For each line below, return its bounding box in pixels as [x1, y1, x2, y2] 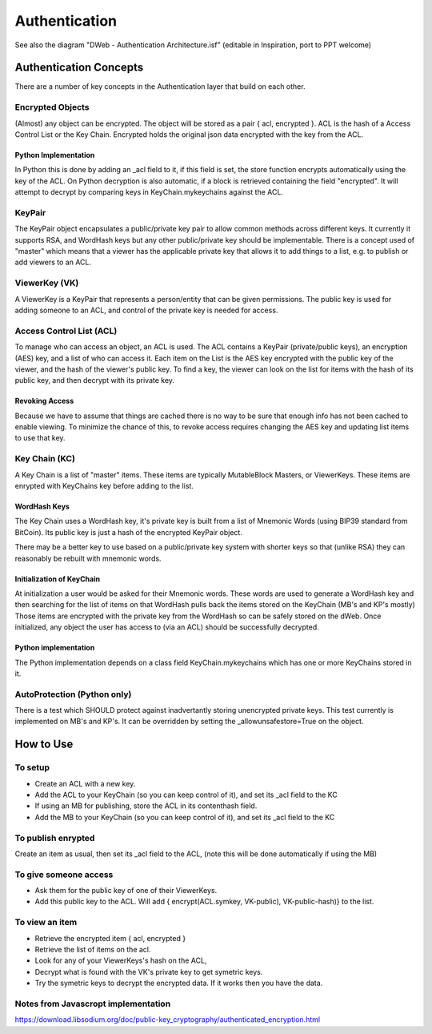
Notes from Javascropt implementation [14, 998, 171, 1009]
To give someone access [14, 869, 114, 880]
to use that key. [14, 433, 66, 443]
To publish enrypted [14, 832, 95, 843]
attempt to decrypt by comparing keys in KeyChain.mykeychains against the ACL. [14, 187, 284, 197]
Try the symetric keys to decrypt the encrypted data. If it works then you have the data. [34, 978, 323, 988]
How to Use [14, 738, 74, 751]
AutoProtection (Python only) [14, 689, 132, 700]
